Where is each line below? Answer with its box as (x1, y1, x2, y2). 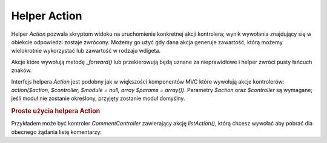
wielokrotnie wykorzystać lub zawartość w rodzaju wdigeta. (11, 47, 160, 55)
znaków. (11, 67, 32, 74)
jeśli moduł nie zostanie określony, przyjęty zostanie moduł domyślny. (11, 95, 185, 102)
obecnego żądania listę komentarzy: (11, 128, 102, 136)
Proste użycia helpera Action (11, 107, 101, 115)
